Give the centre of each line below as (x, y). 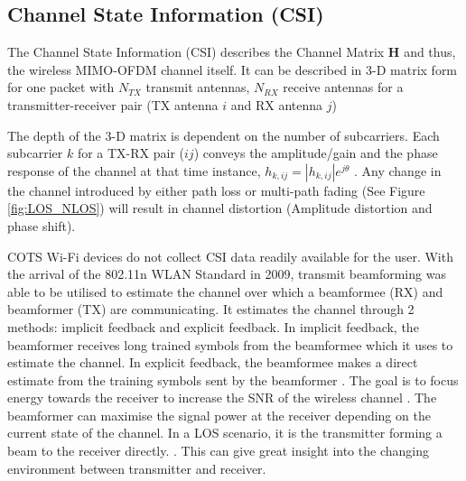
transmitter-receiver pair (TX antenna (113, 104)
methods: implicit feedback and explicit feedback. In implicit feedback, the (213, 326)
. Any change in (397, 170)
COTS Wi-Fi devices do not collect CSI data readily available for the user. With (230, 256)
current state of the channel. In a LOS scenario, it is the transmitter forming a (225, 433)
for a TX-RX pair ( (130, 153)
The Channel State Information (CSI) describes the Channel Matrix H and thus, (232, 52)
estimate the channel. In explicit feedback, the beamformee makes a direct (213, 362)
